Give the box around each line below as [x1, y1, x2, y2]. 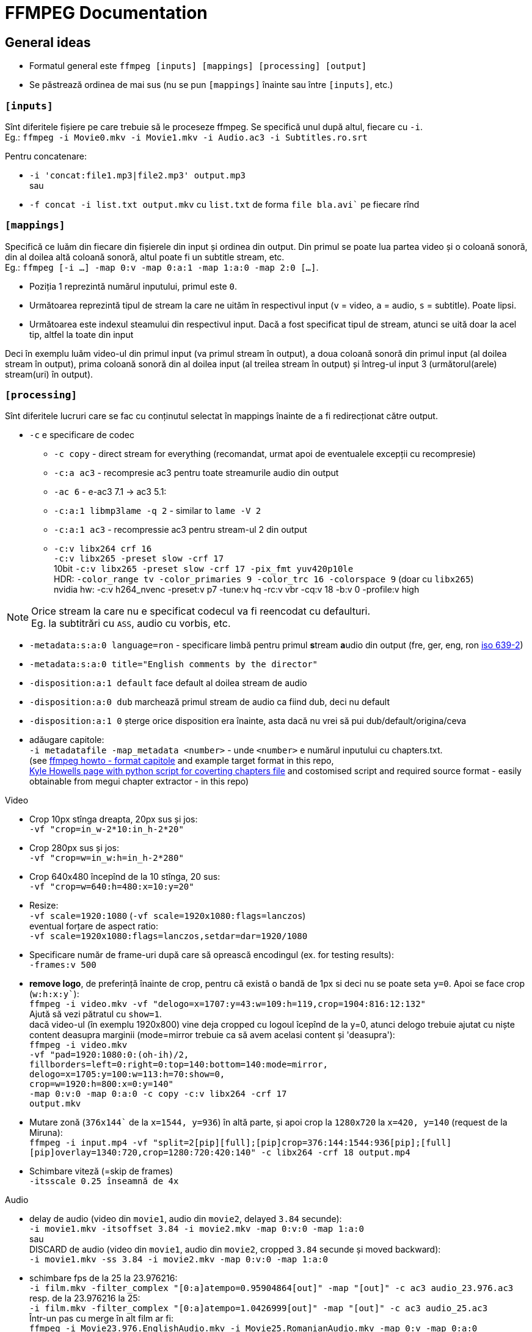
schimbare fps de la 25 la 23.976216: [29, 1273, 178, 1284]
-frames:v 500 [29, 960, 97, 970]
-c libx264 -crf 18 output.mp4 [261, 1147, 410, 1158]
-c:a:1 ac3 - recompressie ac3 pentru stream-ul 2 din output [54, 524, 307, 535]
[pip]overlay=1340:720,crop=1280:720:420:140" [29, 1147, 256, 1158]
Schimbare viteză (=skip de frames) [29, 1166, 173, 1177]
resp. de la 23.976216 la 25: [29, 1293, 140, 1304]
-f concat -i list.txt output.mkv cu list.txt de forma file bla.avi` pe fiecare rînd [29, 199, 420, 210]
